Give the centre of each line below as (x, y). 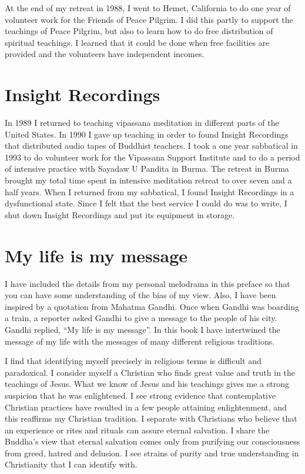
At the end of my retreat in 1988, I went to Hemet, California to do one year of (148, 8)
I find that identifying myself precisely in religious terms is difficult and (133, 361)
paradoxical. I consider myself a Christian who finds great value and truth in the (150, 372)
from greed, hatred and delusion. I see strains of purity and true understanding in (152, 453)
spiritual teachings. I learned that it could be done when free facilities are (137, 42)
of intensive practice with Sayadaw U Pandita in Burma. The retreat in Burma (147, 168)
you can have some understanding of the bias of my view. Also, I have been (140, 295)
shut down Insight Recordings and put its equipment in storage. (120, 214)
